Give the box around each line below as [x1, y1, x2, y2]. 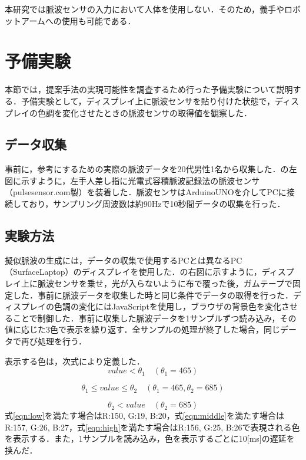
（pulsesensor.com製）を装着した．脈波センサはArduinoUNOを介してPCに [5, 186, 287, 198]
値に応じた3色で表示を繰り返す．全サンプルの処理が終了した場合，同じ [5, 323, 281, 336]
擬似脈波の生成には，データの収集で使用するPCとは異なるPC [5, 254, 242, 266]
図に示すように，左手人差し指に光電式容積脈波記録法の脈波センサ [5, 174, 260, 186]
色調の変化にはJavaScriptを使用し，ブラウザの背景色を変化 [54, 300, 282, 313]
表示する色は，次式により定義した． [5, 354, 145, 367]
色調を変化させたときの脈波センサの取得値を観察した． [37, 106, 252, 119]
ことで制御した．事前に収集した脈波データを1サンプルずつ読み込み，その [12, 311, 297, 324]
